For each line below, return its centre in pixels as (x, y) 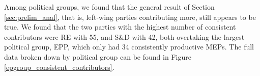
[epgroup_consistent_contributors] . (59, 67)
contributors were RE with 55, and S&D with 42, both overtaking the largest (124, 36)
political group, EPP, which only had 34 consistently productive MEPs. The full (129, 47)
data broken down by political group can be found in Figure (98, 56)
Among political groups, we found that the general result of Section (109, 7)
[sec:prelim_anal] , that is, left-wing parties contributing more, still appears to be (130, 17)
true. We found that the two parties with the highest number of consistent (120, 27)
